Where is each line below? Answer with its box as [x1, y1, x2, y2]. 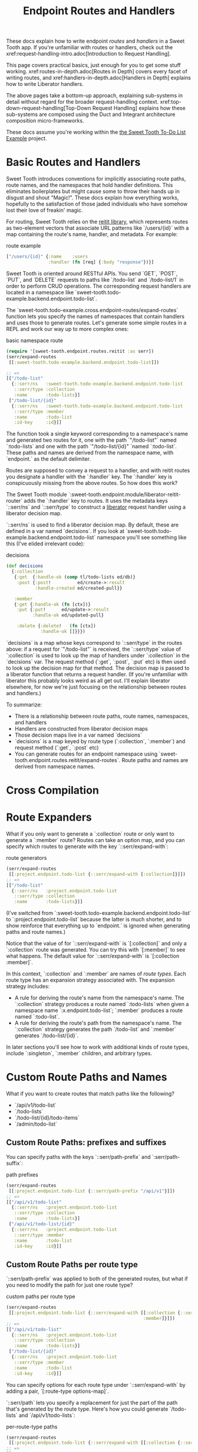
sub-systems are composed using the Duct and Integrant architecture [6, 111, 176, 118]
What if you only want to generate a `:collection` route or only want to [6, 830, 175, 837]
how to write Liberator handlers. [6, 81, 84, 88]
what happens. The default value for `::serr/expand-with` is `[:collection [6, 952, 180, 960]
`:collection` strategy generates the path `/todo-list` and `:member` [14, 1026, 176, 1033]
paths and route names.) [6, 929, 66, 936]
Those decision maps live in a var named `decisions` [14, 731, 143, 738]
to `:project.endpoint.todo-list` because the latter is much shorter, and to [6, 916, 181, 923]
